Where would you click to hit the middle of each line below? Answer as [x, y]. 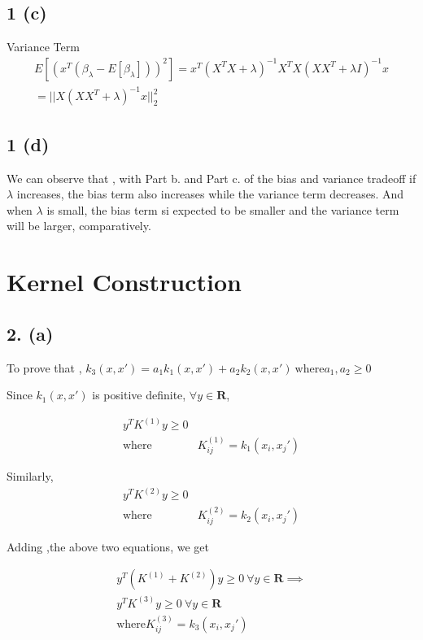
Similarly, [30, 476]
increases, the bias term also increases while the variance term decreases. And [210, 194]
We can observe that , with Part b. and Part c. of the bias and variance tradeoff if [211, 178]
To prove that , [44, 367]
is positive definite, [139, 395]
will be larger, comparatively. [79, 226]
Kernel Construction [124, 282]
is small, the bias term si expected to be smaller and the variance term [223, 209]
